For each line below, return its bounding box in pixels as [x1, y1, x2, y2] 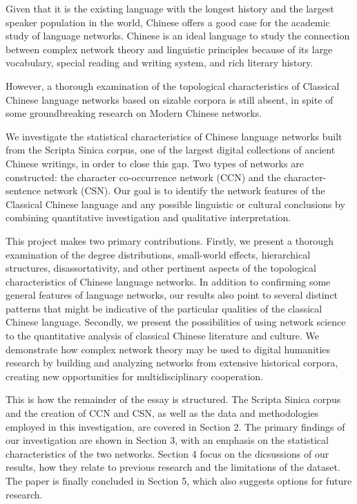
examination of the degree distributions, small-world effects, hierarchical [6, 247, 311, 261]
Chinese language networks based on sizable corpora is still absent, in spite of [6, 92, 334, 106]
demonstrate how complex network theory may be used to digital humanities [6, 342, 331, 356]
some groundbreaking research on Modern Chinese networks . [6, 106, 262, 120]
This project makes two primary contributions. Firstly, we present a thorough [6, 233, 334, 248]
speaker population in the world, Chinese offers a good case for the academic [6, 15, 330, 29]
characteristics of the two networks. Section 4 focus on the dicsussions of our [6, 446, 329, 460]
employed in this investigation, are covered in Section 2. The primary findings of [6, 419, 345, 433]
